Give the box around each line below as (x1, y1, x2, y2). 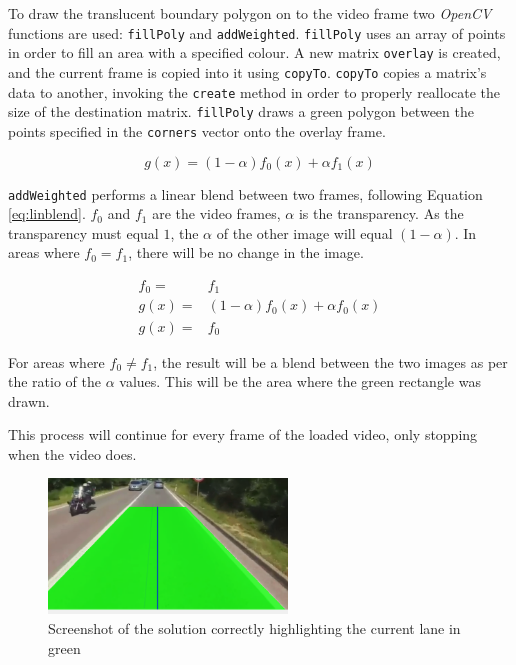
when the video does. (8, 443, 137, 464)
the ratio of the (8, 371, 101, 392)
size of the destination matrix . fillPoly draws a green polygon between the (8, 101, 474, 122)
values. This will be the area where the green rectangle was (119, 371, 481, 392)
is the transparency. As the (298, 203, 464, 224)
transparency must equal (8, 222, 159, 243)
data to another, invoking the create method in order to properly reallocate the (8, 81, 501, 102)
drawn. (8, 390, 50, 411)
